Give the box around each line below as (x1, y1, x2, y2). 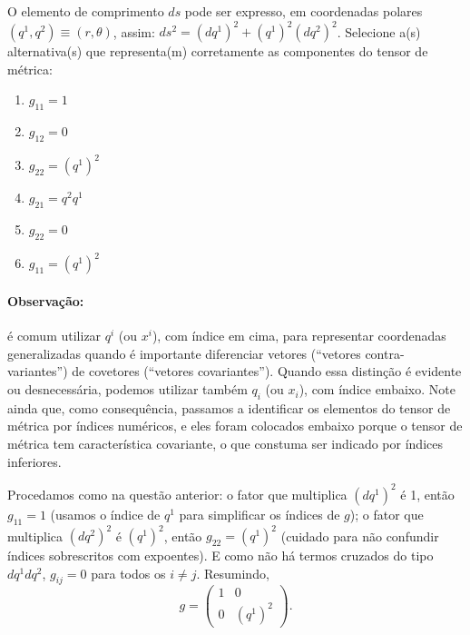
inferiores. (7, 451, 62, 471)
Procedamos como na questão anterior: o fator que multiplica (7, 484, 348, 503)
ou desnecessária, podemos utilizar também (7, 380, 248, 399)
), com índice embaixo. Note (299, 380, 455, 399)
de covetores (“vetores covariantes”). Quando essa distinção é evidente (72, 362, 462, 381)
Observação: (7, 292, 84, 311)
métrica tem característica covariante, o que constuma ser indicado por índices (7, 434, 443, 453)
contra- (365, 343, 405, 362)
